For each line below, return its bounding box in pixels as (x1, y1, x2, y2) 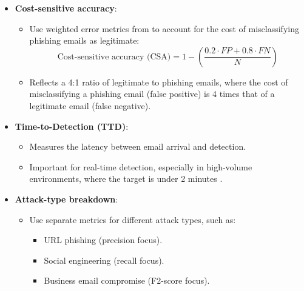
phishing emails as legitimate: (29, 34, 140, 47)
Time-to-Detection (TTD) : (15, 119, 129, 132)
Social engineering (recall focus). (44, 253, 164, 266)
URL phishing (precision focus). (44, 233, 163, 246)
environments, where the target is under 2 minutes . (29, 172, 223, 185)
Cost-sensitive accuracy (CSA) (57, 52, 171, 61)
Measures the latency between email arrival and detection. (29, 140, 246, 153)
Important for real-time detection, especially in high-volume (29, 160, 252, 173)
